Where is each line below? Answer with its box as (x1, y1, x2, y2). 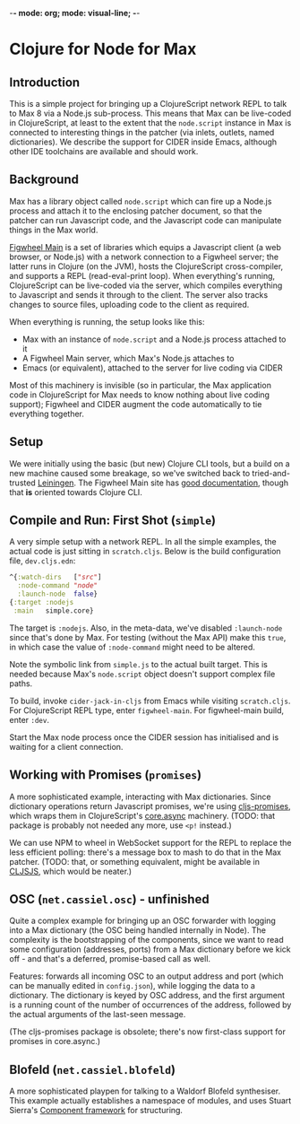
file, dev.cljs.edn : (9, 555, 76, 566)
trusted (9, 477, 36, 488)
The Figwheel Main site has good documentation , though (78, 477, 289, 488)
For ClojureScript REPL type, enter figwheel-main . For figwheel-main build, (9, 704, 285, 716)
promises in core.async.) (9, 1036, 101, 1047)
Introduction (9, 74, 81, 90)
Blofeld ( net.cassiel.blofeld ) (9, 1062, 176, 1077)
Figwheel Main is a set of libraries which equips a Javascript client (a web (9, 241, 282, 252)
